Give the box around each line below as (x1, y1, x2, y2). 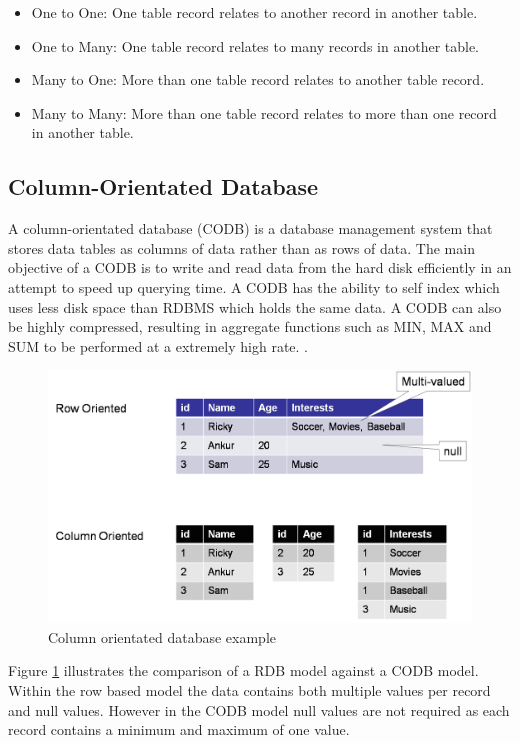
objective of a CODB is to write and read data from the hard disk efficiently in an (8, 257, 512, 278)
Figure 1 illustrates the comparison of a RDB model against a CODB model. (8, 660, 479, 681)
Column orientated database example (48, 626, 277, 647)
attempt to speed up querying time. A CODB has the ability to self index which (8, 276, 500, 297)
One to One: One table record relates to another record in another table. (31, 2, 478, 22)
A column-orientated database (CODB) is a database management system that (8, 218, 493, 239)
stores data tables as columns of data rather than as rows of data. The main (8, 237, 475, 258)
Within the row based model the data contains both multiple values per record (8, 679, 491, 700)
